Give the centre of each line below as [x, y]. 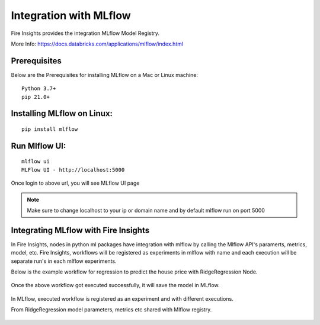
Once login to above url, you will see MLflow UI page [75, 183]
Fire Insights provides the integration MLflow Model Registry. [85, 33]
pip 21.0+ [36, 97]
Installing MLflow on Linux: [62, 113]
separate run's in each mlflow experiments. [64, 261]
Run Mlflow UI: [39, 146]
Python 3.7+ [39, 89]
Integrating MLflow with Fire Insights [80, 230]
